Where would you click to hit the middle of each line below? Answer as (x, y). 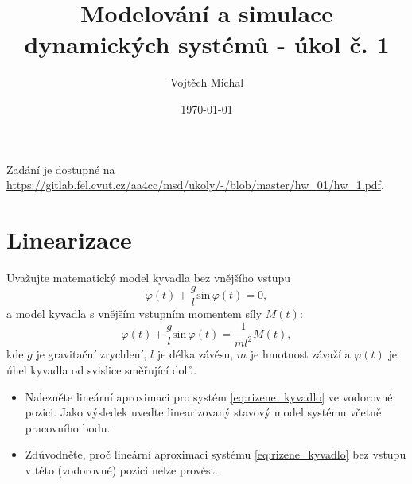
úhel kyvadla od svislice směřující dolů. (102, 370)
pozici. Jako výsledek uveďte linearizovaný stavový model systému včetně (203, 412)
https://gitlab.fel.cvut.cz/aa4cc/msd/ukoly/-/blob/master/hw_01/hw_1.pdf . (195, 185)
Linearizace (69, 239)
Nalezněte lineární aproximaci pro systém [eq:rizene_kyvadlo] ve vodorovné (209, 396)
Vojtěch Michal (207, 82)
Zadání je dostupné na (61, 169)
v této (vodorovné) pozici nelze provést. (121, 470)
